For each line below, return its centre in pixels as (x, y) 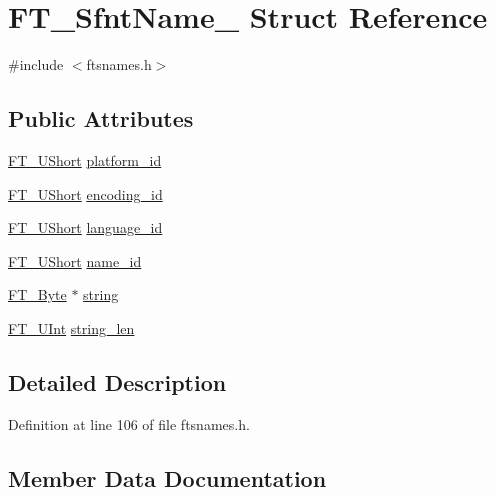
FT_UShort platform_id (85, 159)
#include (36, 64)
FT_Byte (37, 294)
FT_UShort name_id (75, 260)
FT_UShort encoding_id (85, 193)
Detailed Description (117, 381)
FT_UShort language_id (85, 227)
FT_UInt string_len (71, 327)
